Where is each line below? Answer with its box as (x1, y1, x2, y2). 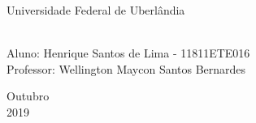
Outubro (7, 87, 50, 104)
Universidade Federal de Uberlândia (7, 2, 185, 18)
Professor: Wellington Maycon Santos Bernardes (7, 60, 246, 77)
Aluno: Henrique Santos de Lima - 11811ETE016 (7, 45, 250, 61)
